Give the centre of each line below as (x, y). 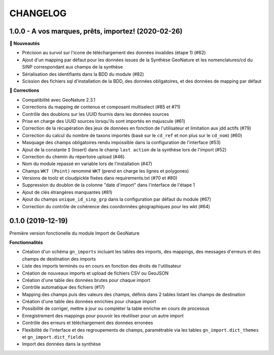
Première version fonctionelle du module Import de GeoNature (74, 233)
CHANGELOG (38, 13)
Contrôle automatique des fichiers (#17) (63, 287)
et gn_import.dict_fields (53, 337)
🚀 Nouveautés (25, 44)
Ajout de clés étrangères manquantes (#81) (67, 192)
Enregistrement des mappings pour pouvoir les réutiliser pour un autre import (103, 315)
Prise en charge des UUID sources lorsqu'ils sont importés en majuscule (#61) (104, 121)
